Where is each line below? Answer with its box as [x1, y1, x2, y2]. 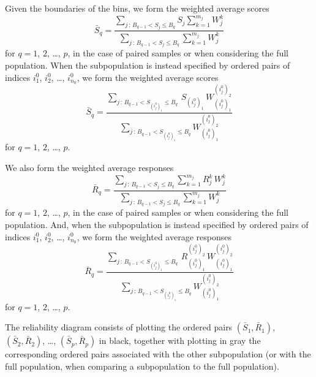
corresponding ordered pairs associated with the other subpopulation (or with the [5, 348, 311, 360]
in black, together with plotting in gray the [99, 334, 261, 347]
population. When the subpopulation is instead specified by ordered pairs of [5, 58, 290, 71]
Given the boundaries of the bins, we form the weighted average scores [5, 2, 269, 14]
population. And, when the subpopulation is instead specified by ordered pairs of [5, 218, 309, 230]
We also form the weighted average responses [5, 161, 174, 174]
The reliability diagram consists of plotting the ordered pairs [5, 321, 233, 333]
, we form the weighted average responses [77, 230, 231, 243]
